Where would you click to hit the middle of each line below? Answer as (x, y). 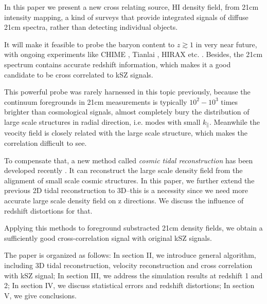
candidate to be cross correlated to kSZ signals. (79, 74)
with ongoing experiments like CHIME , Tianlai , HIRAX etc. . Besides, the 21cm (133, 54)
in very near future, (226, 44)
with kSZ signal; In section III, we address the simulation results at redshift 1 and (133, 275)
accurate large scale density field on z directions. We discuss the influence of (124, 200)
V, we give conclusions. (40, 295)
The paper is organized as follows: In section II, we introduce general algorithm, (130, 255)
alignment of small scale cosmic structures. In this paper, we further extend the (129, 180)
